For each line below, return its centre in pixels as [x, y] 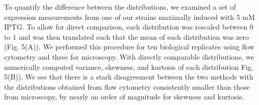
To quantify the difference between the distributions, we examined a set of [120, 7]
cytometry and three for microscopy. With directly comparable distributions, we [129, 56]
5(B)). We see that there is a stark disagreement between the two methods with [129, 77]
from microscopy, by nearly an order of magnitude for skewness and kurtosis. [124, 97]
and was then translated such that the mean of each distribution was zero [134, 36]
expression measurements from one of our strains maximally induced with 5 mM [129, 17]
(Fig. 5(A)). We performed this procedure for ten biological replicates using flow [129, 47]
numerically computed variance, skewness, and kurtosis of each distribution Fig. [129, 67]
